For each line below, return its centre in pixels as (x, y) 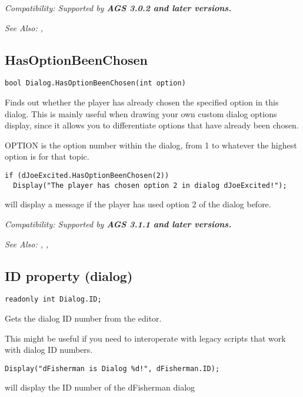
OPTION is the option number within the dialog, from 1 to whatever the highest (151, 145)
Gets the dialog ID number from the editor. (83, 318)
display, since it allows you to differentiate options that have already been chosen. (152, 125)
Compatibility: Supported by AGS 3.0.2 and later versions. (118, 8)
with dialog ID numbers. (49, 350)
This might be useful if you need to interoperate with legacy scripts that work (145, 338)
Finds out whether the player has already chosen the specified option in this (142, 102)
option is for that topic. (47, 156)
